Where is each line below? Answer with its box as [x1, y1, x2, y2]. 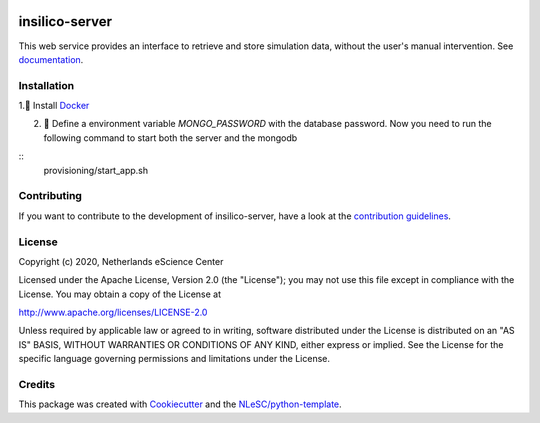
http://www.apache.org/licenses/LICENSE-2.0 [18, 306, 208, 319]
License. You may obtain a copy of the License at [18, 288, 222, 300]
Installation [18, 78, 75, 92]
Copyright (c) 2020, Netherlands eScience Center [18, 255, 224, 267]
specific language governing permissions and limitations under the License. [18, 353, 330, 365]
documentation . [18, 53, 84, 65]
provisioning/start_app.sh [43, 164, 149, 176]
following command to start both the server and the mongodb [43, 131, 298, 144]
